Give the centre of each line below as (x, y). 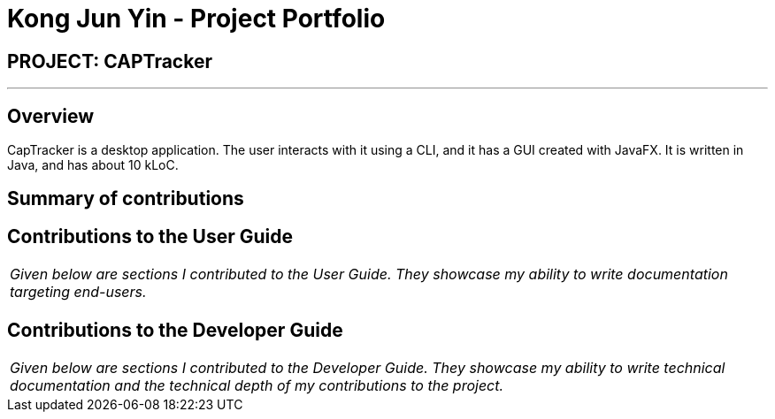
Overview (51, 116)
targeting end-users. (78, 292)
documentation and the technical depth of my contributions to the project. (257, 386)
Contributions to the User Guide (150, 236)
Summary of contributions (126, 199)
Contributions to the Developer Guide (175, 330)
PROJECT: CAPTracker (110, 61)
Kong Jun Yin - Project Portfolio (196, 19)
